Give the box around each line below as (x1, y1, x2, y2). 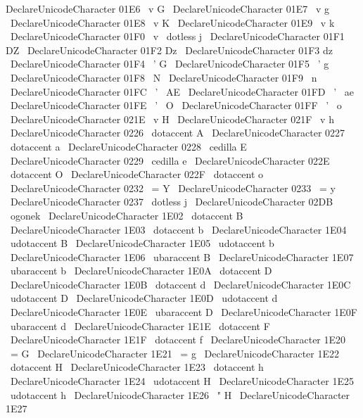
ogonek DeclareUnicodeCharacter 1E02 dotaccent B (10, 208, 243, 222)
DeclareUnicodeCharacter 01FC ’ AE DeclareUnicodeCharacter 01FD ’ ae (10, 84, 354, 99)
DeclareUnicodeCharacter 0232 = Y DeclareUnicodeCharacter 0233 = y (10, 180, 336, 195)
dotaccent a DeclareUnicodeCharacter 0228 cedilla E (10, 139, 247, 153)
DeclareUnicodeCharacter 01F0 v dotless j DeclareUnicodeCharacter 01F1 (10, 29, 345, 44)
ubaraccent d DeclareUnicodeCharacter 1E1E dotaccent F (10, 318, 270, 333)
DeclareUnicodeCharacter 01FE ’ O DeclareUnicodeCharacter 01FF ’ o (10, 98, 342, 113)
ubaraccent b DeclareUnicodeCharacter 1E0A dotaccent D (10, 263, 272, 278)
